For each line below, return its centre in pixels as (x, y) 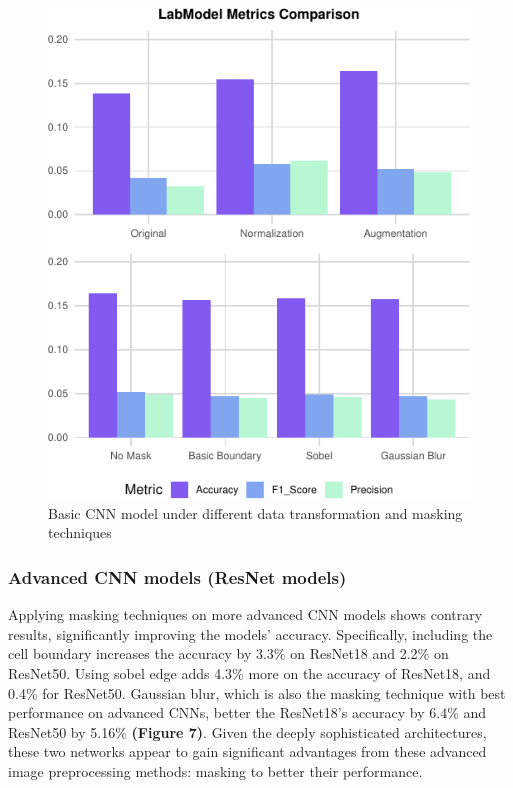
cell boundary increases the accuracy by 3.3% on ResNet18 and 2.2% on (228, 653)
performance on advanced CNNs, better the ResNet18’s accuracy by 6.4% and (247, 712)
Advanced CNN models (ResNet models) (177, 576)
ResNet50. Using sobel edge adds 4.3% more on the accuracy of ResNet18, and (249, 672)
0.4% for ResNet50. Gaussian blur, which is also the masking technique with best (257, 692)
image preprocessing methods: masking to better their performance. (215, 770)
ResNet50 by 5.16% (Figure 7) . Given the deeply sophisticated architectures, (247, 731)
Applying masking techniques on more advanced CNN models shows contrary (245, 614)
